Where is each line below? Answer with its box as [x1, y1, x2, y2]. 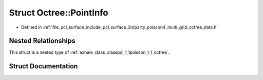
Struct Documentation [9, 62, 78, 70]
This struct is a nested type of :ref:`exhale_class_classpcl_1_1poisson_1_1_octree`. [9, 49, 170, 55]
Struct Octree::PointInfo [9, 7, 109, 18]
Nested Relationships [9, 37, 75, 45]
